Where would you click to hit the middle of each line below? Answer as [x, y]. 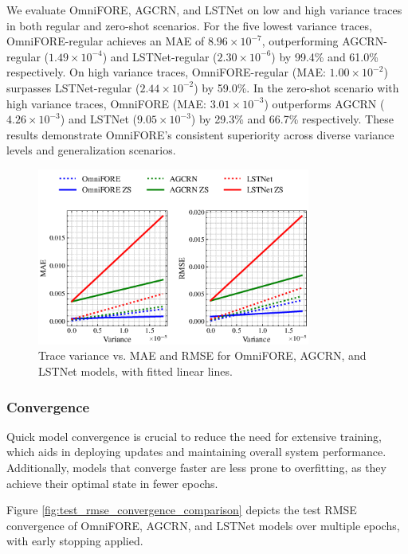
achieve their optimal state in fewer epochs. [112, 483]
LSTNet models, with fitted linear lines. [135, 371]
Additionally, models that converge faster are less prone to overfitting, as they [196, 468]
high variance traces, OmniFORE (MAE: [107, 103]
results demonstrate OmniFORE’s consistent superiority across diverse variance [200, 134]
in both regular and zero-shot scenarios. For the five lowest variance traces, [189, 25]
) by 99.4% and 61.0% [325, 56]
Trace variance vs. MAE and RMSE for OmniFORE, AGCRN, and [202, 355]
